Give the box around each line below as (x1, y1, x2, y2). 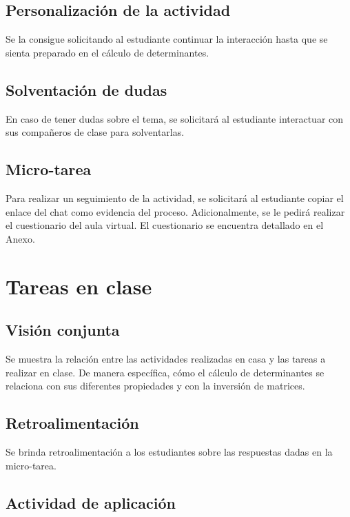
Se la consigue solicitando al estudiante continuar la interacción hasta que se (6, 32, 328, 46)
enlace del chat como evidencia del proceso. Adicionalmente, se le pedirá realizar (6, 204, 345, 219)
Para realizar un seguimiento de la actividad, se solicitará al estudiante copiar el (6, 190, 344, 205)
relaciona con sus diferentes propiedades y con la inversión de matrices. (6, 378, 305, 393)
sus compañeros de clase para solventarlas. (6, 125, 185, 139)
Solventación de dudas (6, 79, 167, 100)
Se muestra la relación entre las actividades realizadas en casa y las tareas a (6, 351, 326, 365)
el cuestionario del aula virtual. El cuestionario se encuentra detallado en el (6, 218, 324, 232)
